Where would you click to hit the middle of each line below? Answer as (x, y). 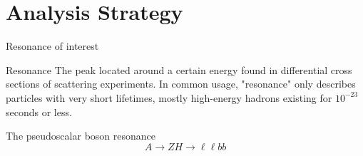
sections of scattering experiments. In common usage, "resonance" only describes (181, 84)
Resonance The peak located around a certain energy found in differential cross (179, 69)
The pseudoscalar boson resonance (81, 136)
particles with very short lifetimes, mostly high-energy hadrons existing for (169, 97)
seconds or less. (39, 111)
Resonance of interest (52, 46)
